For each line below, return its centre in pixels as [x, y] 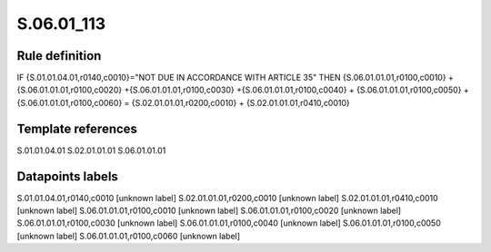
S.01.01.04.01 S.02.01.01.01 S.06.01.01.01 [91, 150]
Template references [77, 128]
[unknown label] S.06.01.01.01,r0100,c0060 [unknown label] [129, 236]
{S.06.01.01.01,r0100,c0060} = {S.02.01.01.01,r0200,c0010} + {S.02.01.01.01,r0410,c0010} [183, 102]
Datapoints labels [67, 176]
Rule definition [59, 56]
